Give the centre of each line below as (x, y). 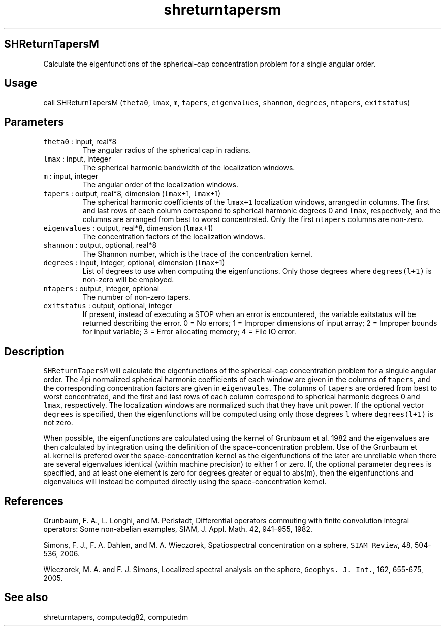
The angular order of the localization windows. (160, 185)
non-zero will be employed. (128, 280)
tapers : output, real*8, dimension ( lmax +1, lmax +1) (132, 194)
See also (26, 597)
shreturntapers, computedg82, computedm (116, 617)
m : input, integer (71, 176)
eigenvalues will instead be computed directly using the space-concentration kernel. (185, 482)
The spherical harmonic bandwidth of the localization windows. (189, 168)
